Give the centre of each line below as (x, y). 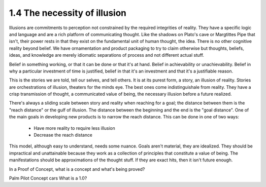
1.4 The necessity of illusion (68, 13)
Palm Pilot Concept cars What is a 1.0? (48, 178)
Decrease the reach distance (63, 135)
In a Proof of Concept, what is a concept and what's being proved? (77, 169)
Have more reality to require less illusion (74, 128)
